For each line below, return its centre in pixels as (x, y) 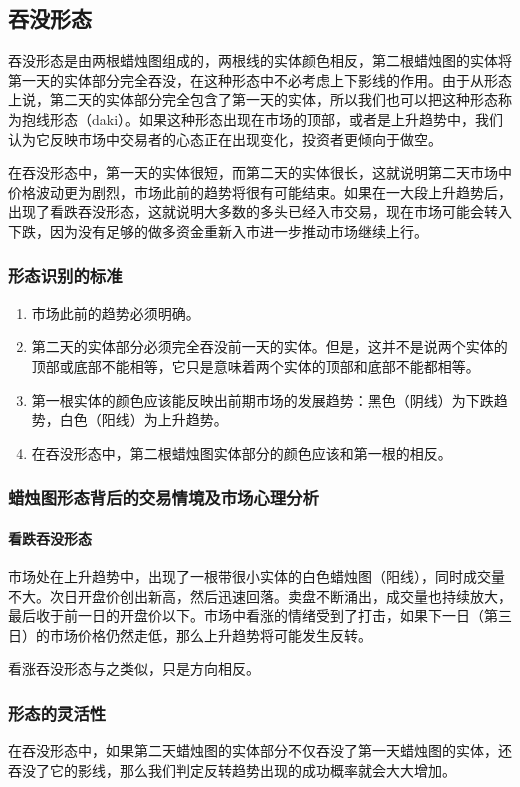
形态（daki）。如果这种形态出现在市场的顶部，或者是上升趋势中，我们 (276, 118)
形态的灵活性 (57, 712)
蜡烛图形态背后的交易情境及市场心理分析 (163, 497)
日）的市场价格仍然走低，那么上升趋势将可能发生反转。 (190, 634)
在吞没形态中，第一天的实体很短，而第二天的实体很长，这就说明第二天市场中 (260, 172)
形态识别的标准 (65, 275)
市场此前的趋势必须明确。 (115, 312)
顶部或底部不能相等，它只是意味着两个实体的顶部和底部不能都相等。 (255, 365)
